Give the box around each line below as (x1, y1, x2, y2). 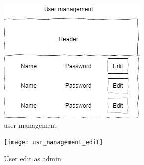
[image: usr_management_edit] (4, 139, 103, 146)
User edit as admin (4, 153, 61, 163)
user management (4, 120, 57, 130)
